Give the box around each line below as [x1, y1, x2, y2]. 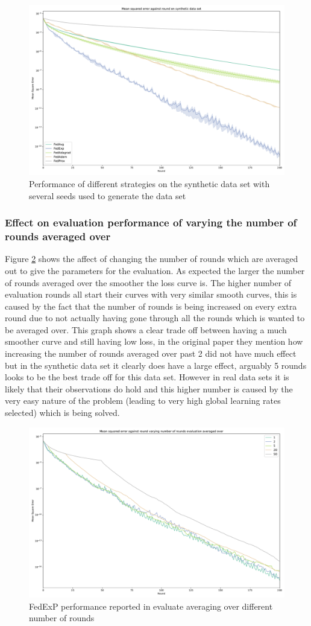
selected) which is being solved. [5, 406, 120, 419]
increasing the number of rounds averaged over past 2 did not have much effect [5, 347, 297, 360]
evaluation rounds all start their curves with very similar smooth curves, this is [5, 288, 297, 301]
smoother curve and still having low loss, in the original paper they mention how [5, 335, 303, 348]
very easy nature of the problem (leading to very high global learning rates [5, 394, 281, 407]
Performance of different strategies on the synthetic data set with [29, 177, 270, 190]
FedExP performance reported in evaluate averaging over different [29, 599, 273, 612]
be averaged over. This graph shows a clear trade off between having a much [5, 323, 287, 336]
